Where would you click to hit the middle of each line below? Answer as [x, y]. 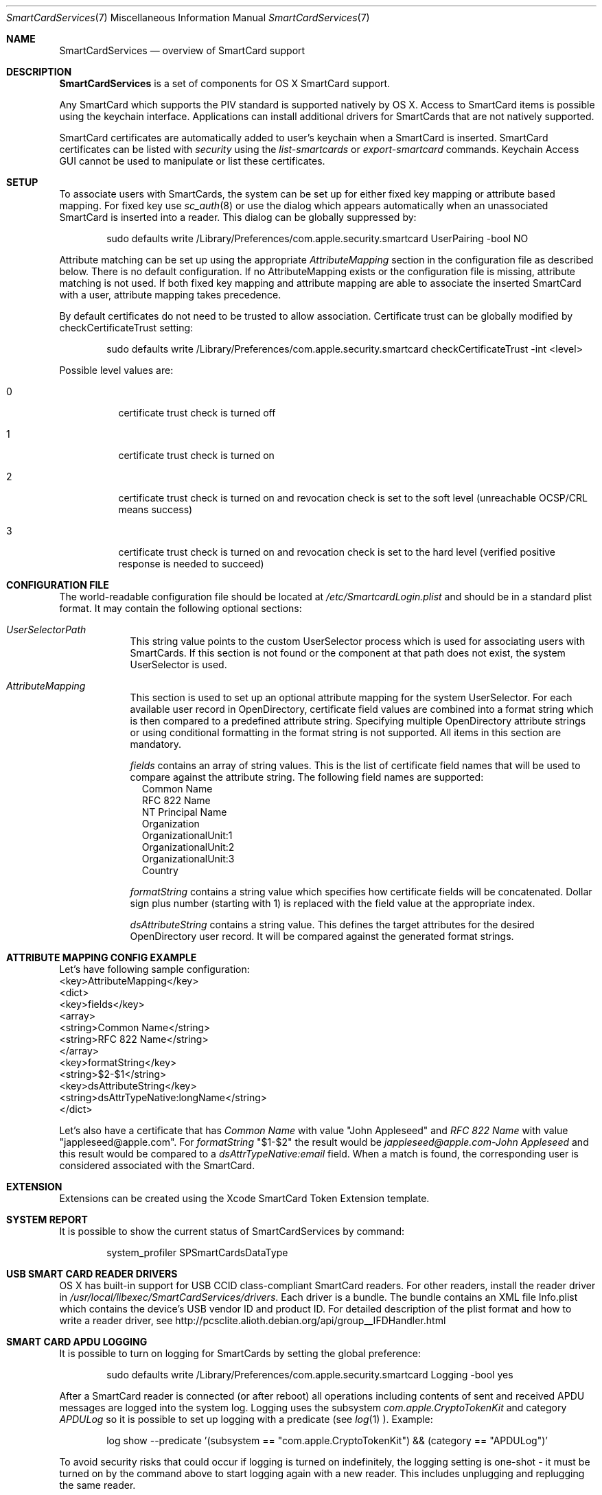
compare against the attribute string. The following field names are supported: [307, 777]
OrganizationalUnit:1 [187, 835]
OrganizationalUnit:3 [188, 859]
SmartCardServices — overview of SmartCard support [182, 50]
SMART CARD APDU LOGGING [77, 1342]
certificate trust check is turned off [197, 413]
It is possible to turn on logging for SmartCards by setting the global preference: [240, 1353]
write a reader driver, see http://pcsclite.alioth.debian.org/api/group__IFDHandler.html [253, 1320]
